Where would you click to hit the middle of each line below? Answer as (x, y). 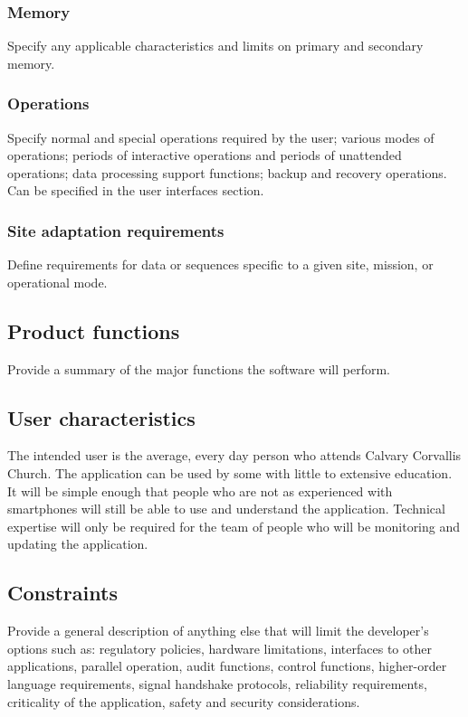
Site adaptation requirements (116, 230)
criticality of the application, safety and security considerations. (184, 701)
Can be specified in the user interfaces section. (136, 190)
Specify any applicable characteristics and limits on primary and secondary (215, 46)
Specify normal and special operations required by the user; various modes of (221, 137)
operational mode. (57, 282)
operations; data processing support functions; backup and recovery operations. (227, 172)
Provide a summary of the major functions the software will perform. (199, 368)
